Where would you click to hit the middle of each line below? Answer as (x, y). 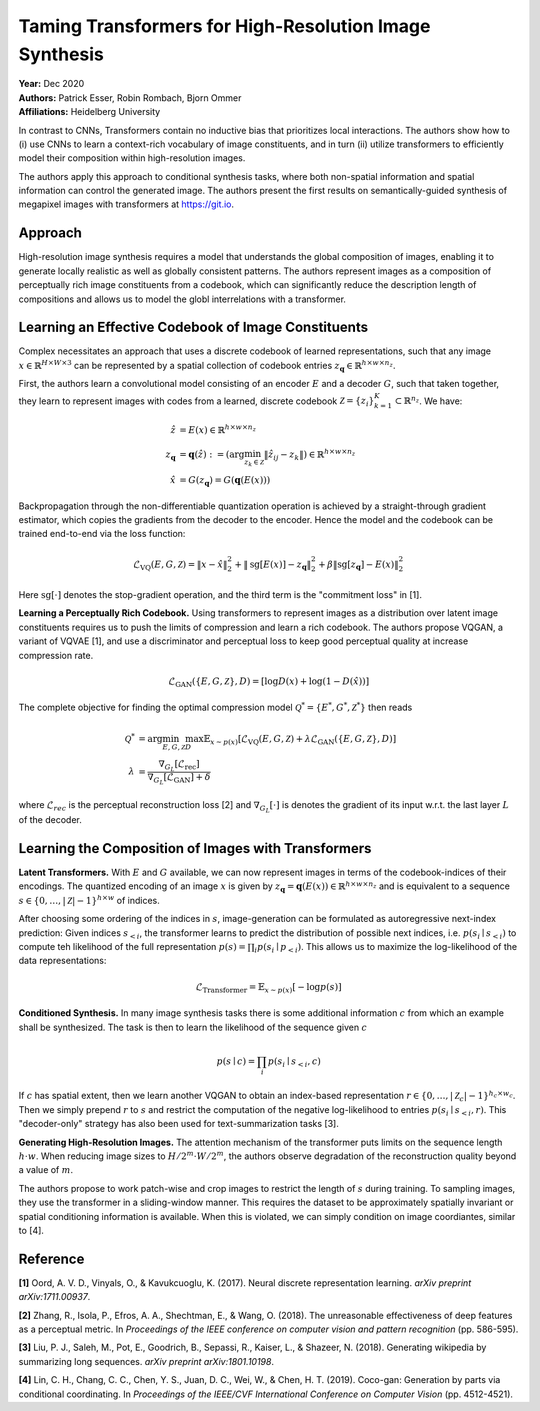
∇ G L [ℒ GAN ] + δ (179, 778)
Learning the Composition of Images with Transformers (195, 848)
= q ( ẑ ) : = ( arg (212, 454)
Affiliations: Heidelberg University (89, 112)
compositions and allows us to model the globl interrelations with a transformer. (182, 299)
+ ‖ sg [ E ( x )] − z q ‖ (273, 565)
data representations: (62, 961)
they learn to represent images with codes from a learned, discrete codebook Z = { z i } (196, 402)
